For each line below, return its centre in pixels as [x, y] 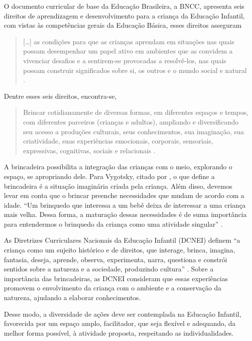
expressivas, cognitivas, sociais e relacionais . [89, 150]
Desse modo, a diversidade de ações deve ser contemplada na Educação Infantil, [123, 314]
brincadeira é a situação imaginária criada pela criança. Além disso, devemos [118, 186]
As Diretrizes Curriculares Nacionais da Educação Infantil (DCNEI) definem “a [122, 240]
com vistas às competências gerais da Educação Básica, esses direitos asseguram [123, 25]
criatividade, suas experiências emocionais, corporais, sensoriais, [118, 141]
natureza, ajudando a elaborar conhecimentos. [72, 297]
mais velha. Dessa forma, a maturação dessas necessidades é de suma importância [125, 214]
